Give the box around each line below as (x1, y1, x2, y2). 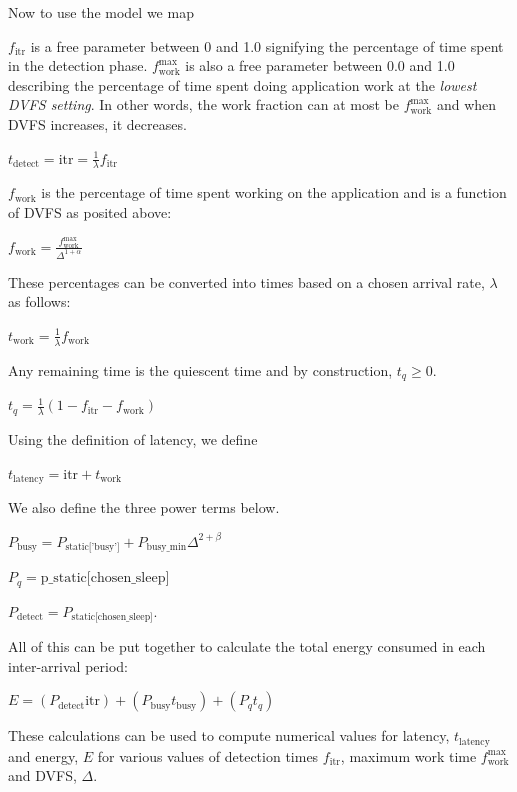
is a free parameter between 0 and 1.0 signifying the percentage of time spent (30, 35, 504, 56)
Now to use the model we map (8, 2, 194, 22)
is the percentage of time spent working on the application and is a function (41, 182, 507, 203)
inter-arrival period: (8, 655, 128, 676)
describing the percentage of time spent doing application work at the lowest (8, 74, 477, 95)
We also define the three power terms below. (8, 497, 280, 518)
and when (436, 94, 497, 115)
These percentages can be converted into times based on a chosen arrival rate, (8, 271, 485, 292)
